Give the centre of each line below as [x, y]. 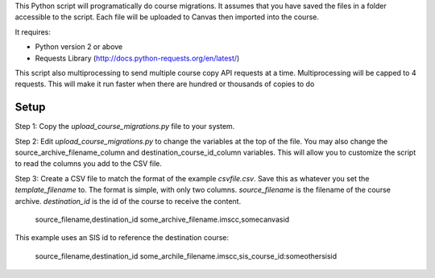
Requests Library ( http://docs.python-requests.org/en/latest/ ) [137, 58]
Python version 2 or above [79, 47]
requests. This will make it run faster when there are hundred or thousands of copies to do [165, 84]
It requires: [33, 31]
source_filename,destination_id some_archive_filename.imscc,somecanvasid [162, 219]
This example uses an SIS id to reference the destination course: [122, 238]
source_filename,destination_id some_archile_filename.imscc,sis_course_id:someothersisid [186, 256]
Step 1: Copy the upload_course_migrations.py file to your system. [125, 127]
